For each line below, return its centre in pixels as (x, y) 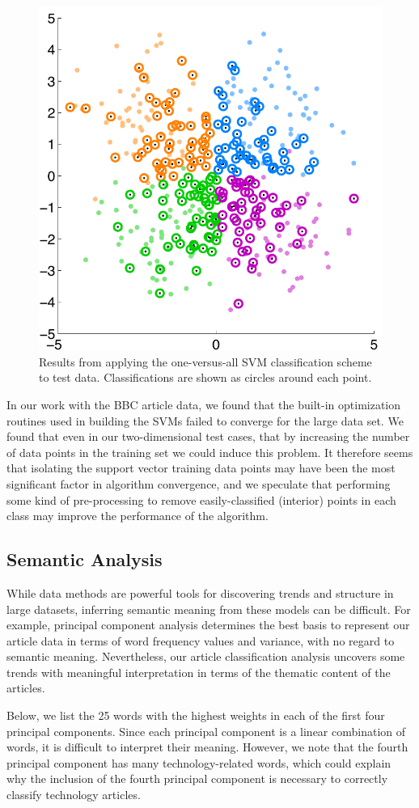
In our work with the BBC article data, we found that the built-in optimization (204, 404)
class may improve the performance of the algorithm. (138, 516)
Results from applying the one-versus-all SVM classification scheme (205, 361)
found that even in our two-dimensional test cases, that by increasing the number (208, 436)
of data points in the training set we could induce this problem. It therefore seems (210, 452)
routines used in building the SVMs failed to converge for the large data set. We (205, 420)
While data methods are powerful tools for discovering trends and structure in (200, 592)
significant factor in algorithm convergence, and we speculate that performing (199, 483)
